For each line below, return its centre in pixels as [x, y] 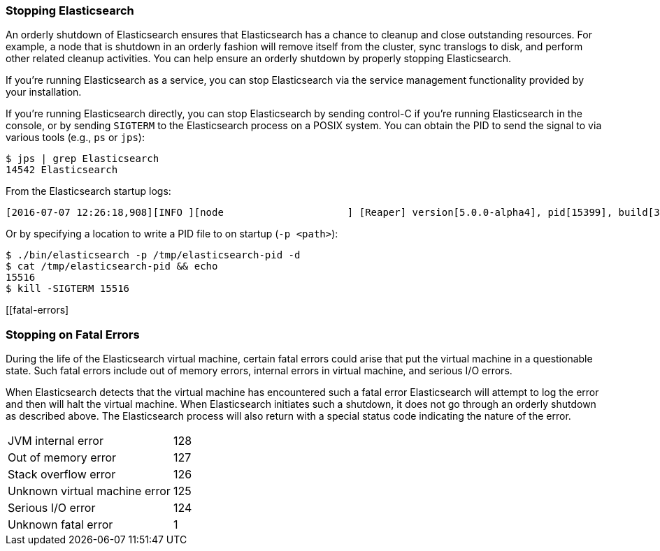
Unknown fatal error [60, 525]
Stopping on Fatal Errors [73, 334]
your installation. [44, 92]
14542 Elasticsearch [62, 170]
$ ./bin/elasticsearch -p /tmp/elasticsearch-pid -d [153, 255]
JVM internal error [56, 441]
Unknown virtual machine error [89, 491]
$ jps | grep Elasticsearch [82, 159]
